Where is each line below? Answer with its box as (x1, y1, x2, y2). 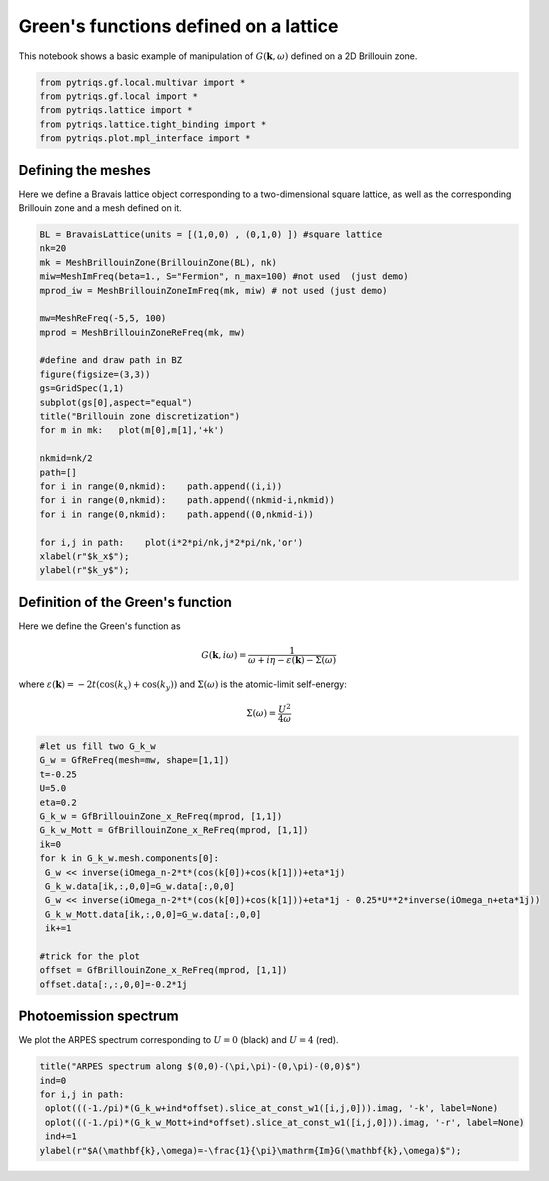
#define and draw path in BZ (39, 355, 183, 366)
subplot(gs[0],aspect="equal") (39, 396, 194, 408)
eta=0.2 (39, 796, 77, 808)
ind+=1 (45, 1131, 77, 1142)
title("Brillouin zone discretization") (39, 411, 240, 422)
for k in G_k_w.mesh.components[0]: (39, 853, 220, 864)
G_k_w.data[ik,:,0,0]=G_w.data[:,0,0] (45, 880, 235, 892)
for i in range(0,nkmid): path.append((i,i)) (39, 481, 283, 492)
